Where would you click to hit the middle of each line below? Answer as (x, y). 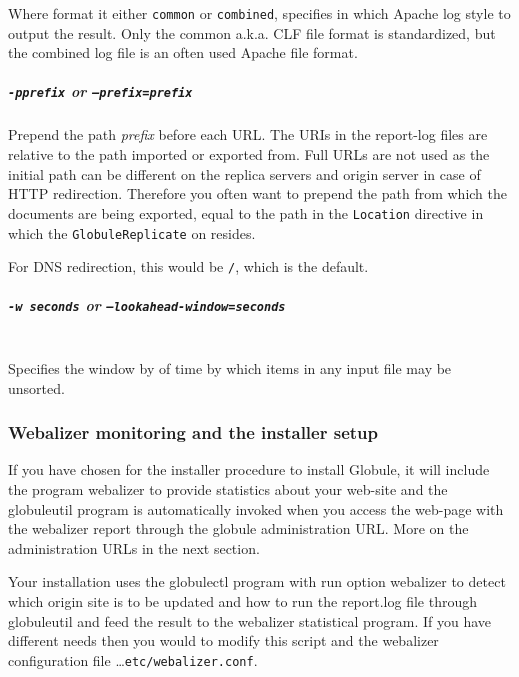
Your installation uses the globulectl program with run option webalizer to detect (257, 581)
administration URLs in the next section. (134, 547)
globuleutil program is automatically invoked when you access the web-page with (256, 508)
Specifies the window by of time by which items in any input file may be (230, 368)
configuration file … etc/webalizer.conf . (133, 659)
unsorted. (36, 387)
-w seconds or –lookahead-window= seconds (147, 305)
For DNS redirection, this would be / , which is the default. (188, 266)
